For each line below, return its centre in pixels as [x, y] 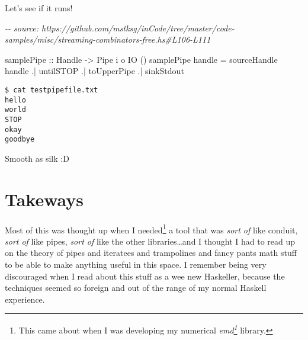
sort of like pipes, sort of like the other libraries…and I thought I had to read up [150, 241]
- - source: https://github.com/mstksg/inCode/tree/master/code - [120, 28]
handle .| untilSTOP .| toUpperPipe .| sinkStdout [94, 71]
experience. [25, 299]
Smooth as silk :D [37, 158]
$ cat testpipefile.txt [52, 90]
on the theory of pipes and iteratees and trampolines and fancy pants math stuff [151, 253]
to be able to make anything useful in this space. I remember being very [136, 264]
